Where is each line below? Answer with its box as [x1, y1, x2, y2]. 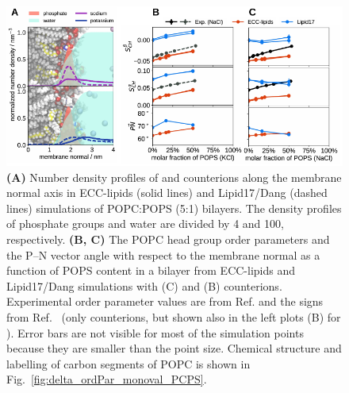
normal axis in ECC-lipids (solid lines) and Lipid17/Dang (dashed [6, 184, 328, 201]
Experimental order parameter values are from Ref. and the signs [6, 293, 324, 310]
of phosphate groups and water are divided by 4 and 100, [6, 215, 284, 232]
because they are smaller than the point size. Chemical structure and [6, 340, 342, 356]
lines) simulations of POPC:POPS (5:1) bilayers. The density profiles [6, 199, 342, 216]
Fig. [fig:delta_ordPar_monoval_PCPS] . [6, 371, 207, 387]
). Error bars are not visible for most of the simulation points [6, 324, 304, 341]
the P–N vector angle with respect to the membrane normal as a [6, 246, 320, 263]
